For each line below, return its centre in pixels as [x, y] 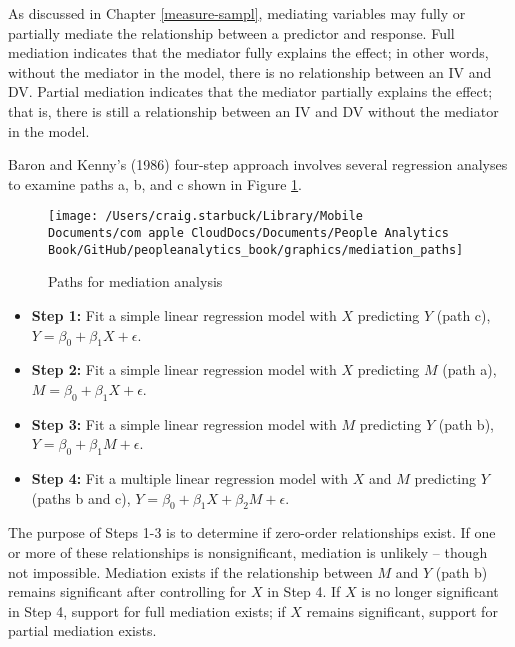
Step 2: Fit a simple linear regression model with [184, 369]
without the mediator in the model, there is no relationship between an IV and [250, 71]
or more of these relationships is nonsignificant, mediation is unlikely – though [248, 552]
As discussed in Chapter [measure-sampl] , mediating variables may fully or [237, 13]
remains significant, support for [402, 610]
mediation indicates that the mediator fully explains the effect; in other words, [248, 52]
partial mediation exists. [82, 630]
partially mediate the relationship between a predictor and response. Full [231, 32]
